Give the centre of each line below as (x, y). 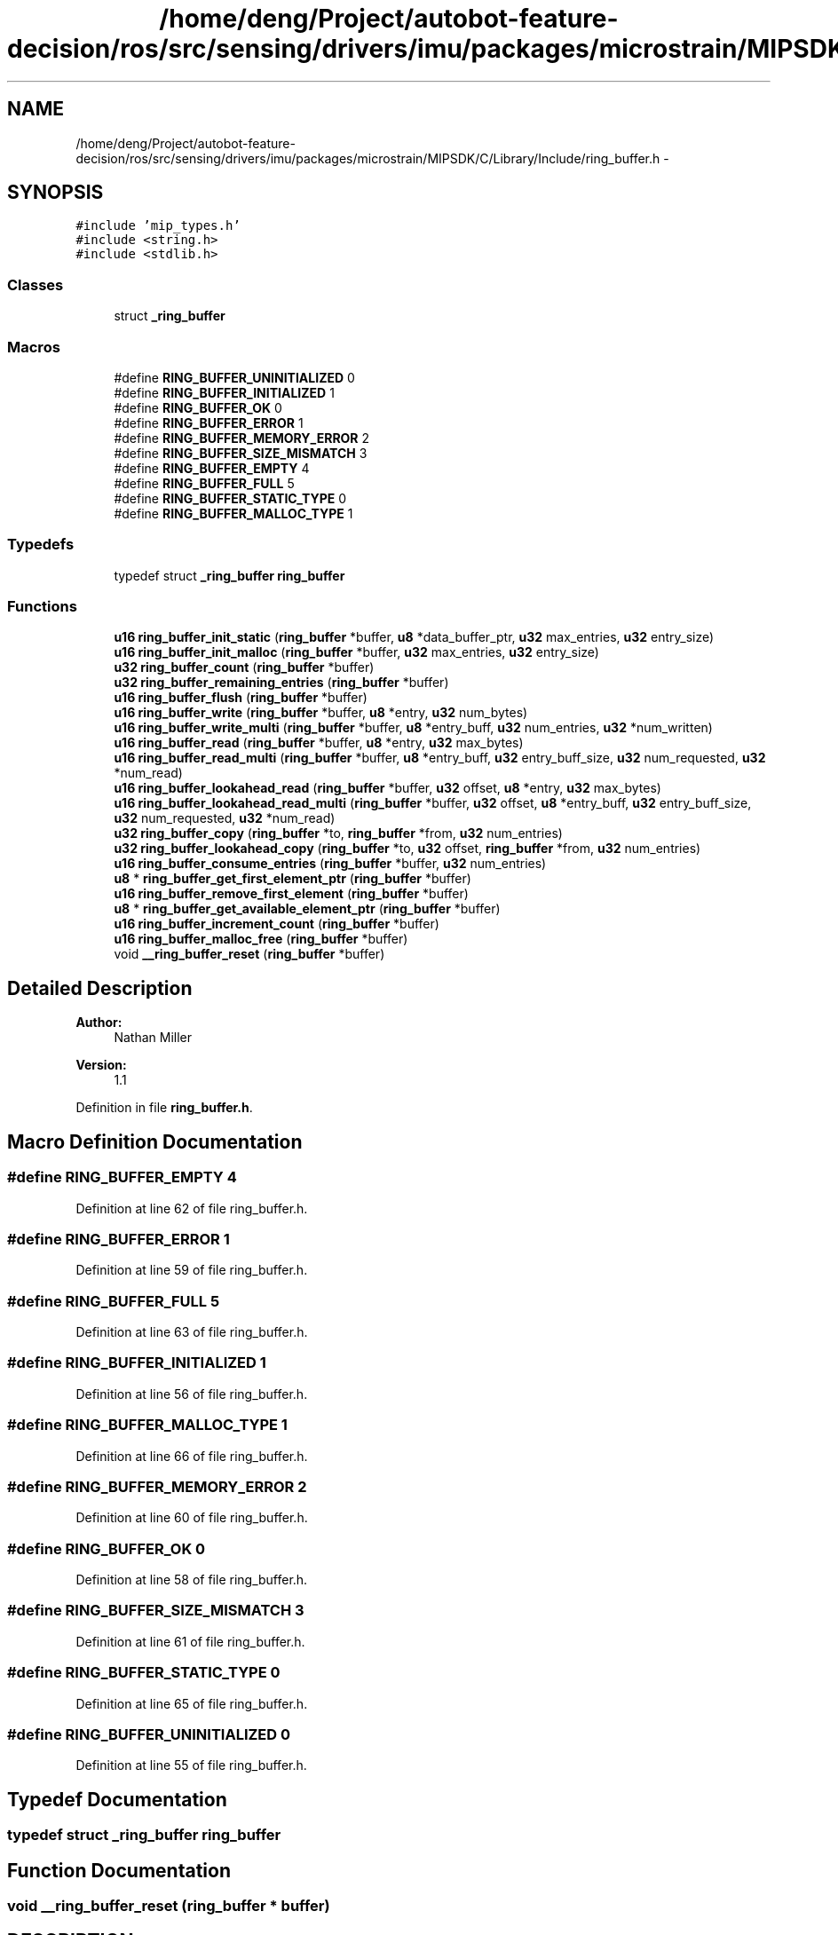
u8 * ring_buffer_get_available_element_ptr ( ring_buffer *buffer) (307, 909)
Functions (42, 607)
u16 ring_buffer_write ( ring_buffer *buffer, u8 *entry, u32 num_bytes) (321, 713)
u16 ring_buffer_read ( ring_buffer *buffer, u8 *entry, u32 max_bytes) (319, 743)
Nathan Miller (153, 1038)
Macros (34, 347)
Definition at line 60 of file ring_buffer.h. (192, 1518)
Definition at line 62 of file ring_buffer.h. (192, 1208)
